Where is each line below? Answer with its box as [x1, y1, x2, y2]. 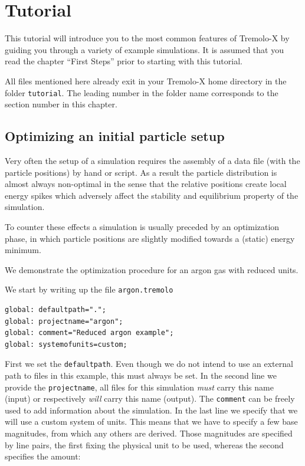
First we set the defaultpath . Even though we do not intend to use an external [5, 357, 293, 370]
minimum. [5, 244, 41, 256]
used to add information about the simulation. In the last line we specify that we [5, 403, 298, 416]
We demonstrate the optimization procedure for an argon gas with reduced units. [5, 263, 299, 275]
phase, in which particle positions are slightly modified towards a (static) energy [5, 232, 295, 244]
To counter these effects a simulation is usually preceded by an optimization [5, 220, 280, 232]
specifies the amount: [5, 450, 81, 462]
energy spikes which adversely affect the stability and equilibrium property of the [5, 189, 299, 201]
